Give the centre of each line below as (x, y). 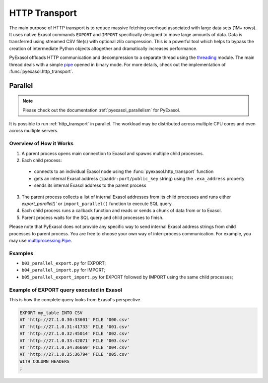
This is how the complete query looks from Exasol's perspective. (75, 299)
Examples (21, 253)
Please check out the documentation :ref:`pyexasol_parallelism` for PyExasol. (101, 110)
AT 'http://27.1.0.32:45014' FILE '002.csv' (75, 334)
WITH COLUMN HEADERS (44, 361)
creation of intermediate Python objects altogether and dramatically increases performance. (103, 48)
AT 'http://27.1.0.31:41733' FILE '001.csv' (75, 327)
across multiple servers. (34, 131)
